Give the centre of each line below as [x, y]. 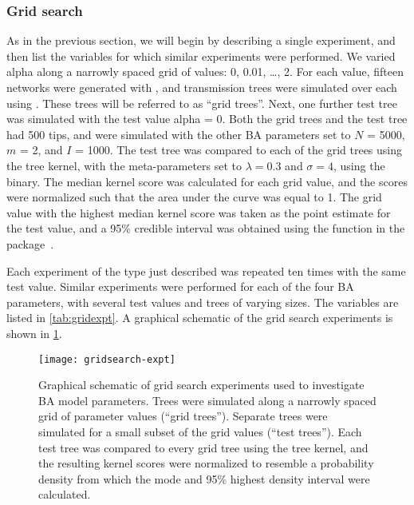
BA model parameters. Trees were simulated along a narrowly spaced [207, 400]
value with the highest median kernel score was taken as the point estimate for [199, 212]
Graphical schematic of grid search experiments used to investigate [201, 385]
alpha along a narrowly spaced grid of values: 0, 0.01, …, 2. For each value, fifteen [205, 72]
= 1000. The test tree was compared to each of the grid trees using [239, 150]
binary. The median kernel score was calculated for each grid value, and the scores [207, 181]
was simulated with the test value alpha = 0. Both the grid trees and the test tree [207, 119]
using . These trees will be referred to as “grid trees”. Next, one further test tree [202, 103]
